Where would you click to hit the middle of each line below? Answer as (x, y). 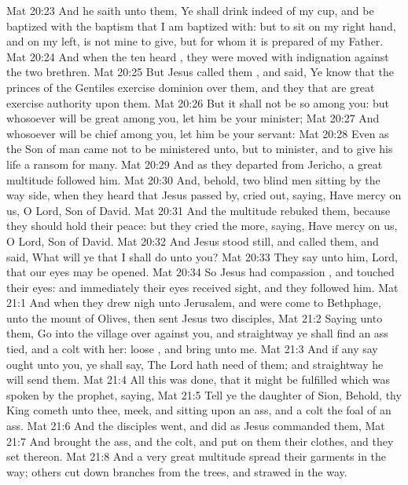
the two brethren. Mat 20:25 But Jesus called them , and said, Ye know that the (200, 72)
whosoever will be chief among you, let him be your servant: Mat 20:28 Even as (198, 133)
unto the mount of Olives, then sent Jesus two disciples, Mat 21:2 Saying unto (195, 317)
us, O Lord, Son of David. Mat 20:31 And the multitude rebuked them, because (198, 210)
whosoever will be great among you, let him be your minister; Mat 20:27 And (193, 118)
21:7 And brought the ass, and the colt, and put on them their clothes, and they (200, 441)
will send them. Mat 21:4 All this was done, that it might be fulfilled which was (198, 379)
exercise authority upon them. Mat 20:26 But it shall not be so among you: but (198, 102)
